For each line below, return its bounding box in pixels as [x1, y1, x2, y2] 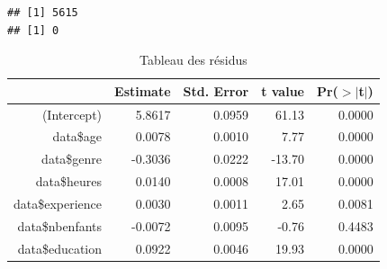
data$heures [35, 172, 103, 191]
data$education [17, 238, 103, 257]
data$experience [13, 194, 103, 212]
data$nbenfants [17, 216, 103, 235]
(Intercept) [41, 104, 103, 123]
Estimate [114, 81, 171, 100]
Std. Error [183, 81, 249, 100]
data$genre [41, 149, 103, 168]
